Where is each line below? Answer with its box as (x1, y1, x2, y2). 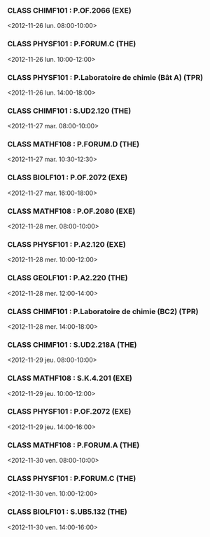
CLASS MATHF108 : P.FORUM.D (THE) (7, 140, 140, 149)
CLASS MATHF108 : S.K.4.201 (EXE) (7, 374, 133, 383)
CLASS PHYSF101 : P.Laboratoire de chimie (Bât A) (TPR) (7, 72, 204, 82)
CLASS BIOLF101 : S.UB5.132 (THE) (7, 507, 127, 517)
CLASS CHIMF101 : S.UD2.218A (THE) (7, 339, 137, 349)
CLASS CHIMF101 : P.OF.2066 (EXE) (7, 6, 132, 15)
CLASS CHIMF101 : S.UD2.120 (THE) (7, 106, 132, 116)
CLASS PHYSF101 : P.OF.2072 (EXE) (7, 407, 132, 416)
